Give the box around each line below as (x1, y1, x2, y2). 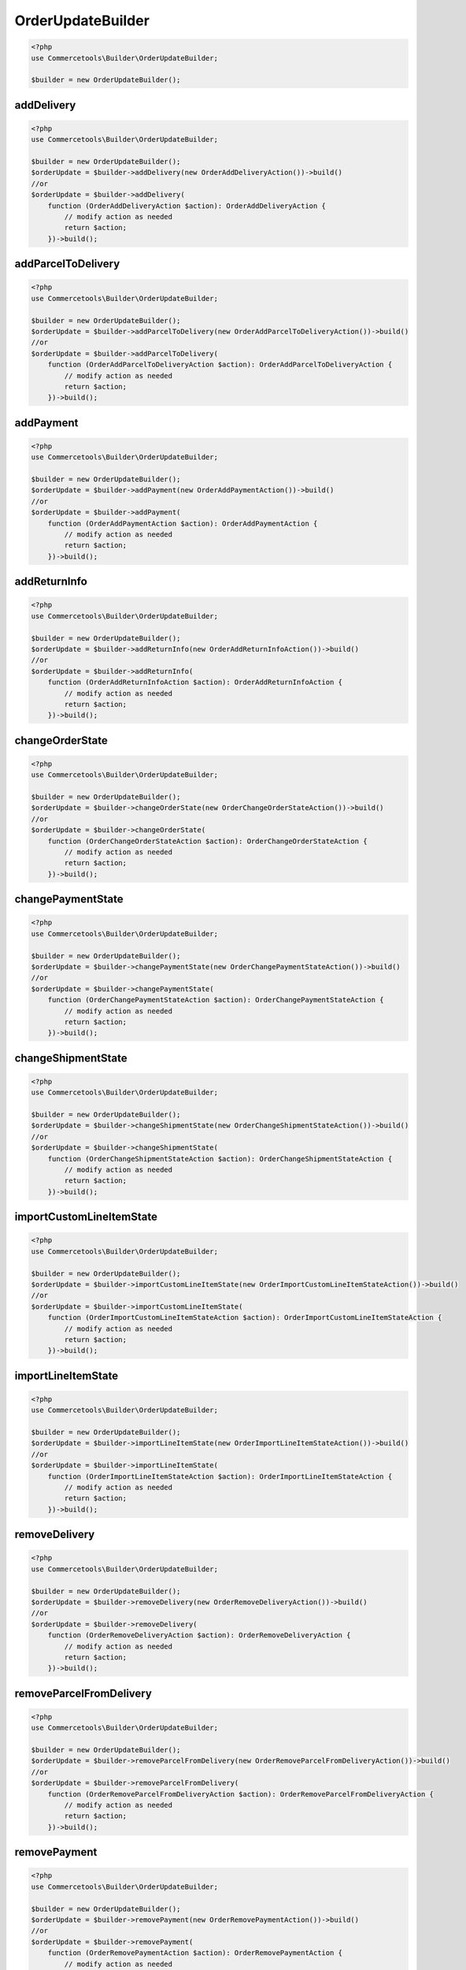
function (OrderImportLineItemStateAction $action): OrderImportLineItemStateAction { (47, 1472, 393, 1481)
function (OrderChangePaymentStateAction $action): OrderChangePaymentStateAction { (47, 995, 385, 1005)
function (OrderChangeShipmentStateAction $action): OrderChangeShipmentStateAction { (47, 1154, 393, 1163)
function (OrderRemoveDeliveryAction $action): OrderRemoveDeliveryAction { (47, 1631, 351, 1640)
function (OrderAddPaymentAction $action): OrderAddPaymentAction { (47, 519, 318, 528)
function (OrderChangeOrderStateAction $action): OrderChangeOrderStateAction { (47, 836, 368, 846)
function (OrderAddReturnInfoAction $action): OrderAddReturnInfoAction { (47, 678, 342, 687)
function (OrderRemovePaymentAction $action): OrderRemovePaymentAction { (47, 1949, 342, 1957)
